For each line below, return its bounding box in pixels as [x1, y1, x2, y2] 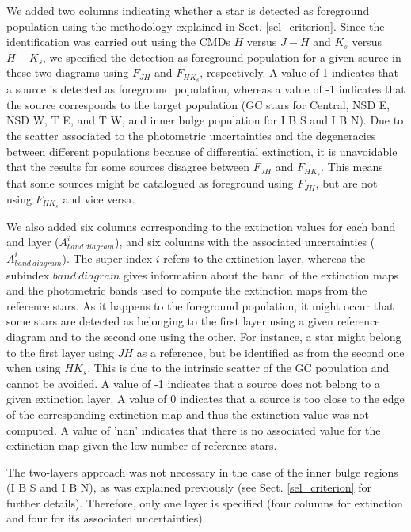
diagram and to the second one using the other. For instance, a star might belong [6, 328, 401, 344]
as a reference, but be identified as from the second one [136, 344, 405, 360]
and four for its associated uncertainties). [6, 510, 206, 526]
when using [6, 359, 61, 376]
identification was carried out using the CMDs [6, 33, 230, 50]
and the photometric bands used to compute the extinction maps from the [6, 282, 367, 298]
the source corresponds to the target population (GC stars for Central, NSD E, [6, 96, 390, 112]
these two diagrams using [6, 64, 129, 81]
